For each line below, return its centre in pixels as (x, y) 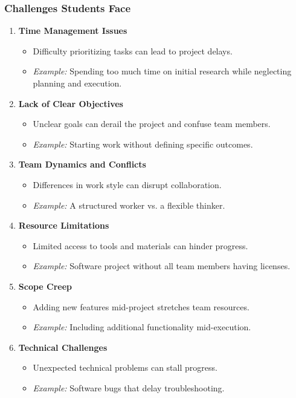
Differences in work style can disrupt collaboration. (127, 184)
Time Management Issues (73, 31)
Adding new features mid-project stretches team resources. (141, 306)
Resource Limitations (64, 225)
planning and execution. (77, 83)
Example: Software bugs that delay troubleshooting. (129, 387)
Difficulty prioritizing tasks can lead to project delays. (133, 51)
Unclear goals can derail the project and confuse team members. (152, 124)
